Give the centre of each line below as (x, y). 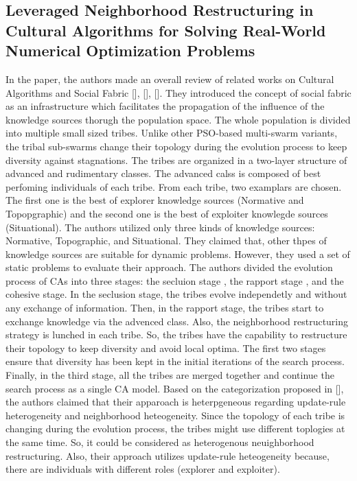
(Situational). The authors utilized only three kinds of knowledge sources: (160, 227)
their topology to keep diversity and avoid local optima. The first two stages (166, 348)
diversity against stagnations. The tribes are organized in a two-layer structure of (176, 160)
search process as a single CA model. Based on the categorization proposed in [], (175, 388)
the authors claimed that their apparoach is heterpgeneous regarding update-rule (176, 402)
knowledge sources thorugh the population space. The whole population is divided (178, 119)
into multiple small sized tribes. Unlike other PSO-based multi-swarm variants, (172, 133)
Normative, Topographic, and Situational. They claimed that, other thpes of (166, 240)
